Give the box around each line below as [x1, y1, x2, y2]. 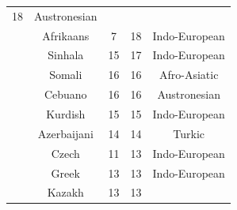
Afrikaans [42, 27, 90, 43]
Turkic [173, 125, 205, 141]
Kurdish [46, 105, 86, 122]
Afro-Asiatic [159, 66, 219, 83]
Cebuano [44, 86, 87, 103]
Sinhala [48, 47, 84, 63]
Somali [49, 66, 82, 83]
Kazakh [47, 184, 84, 201]
